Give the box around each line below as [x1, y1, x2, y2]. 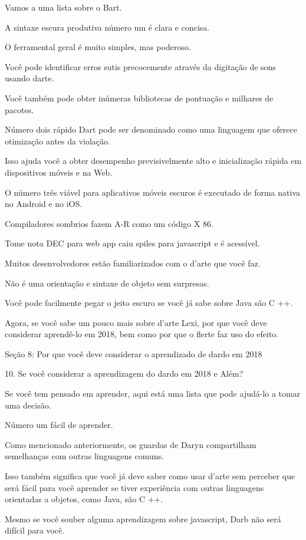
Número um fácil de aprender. [5, 419, 113, 431]
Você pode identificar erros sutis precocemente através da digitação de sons [5, 60, 276, 73]
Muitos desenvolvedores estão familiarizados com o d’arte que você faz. [5, 256, 261, 269]
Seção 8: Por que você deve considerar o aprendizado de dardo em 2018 [5, 347, 262, 360]
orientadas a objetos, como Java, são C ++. [5, 493, 163, 505]
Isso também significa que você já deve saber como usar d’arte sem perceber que [5, 470, 295, 482]
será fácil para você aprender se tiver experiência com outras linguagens [5, 481, 264, 493]
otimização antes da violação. [5, 134, 110, 147]
